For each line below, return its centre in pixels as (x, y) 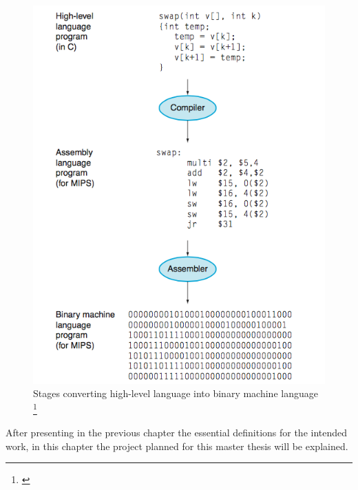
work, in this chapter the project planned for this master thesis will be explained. (177, 446)
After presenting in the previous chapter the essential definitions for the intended (177, 433)
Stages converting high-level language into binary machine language (176, 393)
